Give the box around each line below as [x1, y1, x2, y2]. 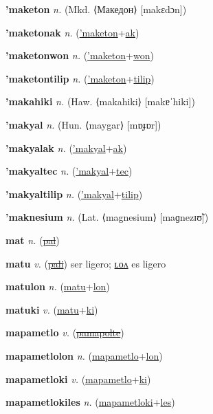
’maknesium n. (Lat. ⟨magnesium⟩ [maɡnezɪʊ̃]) [5, 210, 209, 224]
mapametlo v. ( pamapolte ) [5, 325, 124, 340]
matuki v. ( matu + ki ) [5, 302, 98, 316]
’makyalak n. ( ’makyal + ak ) [5, 140, 127, 155]
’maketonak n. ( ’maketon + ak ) [5, 25, 139, 39]
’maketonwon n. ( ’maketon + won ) [5, 48, 154, 63]
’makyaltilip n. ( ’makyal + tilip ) [5, 186, 143, 201]
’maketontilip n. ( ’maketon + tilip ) [5, 71, 155, 85]
